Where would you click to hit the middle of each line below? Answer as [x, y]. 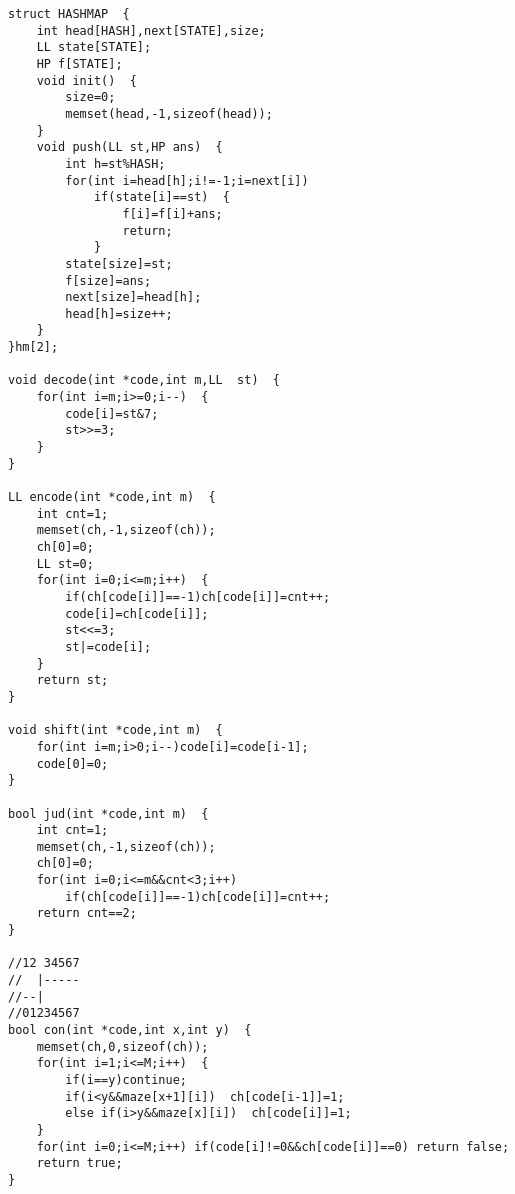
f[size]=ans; [108, 280]
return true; [79, 1163]
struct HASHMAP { [69, 14]
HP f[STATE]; [79, 63]
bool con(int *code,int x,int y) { [130, 1030]
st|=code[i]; [108, 646]
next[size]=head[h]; [133, 297]
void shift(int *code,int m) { [115, 730]
